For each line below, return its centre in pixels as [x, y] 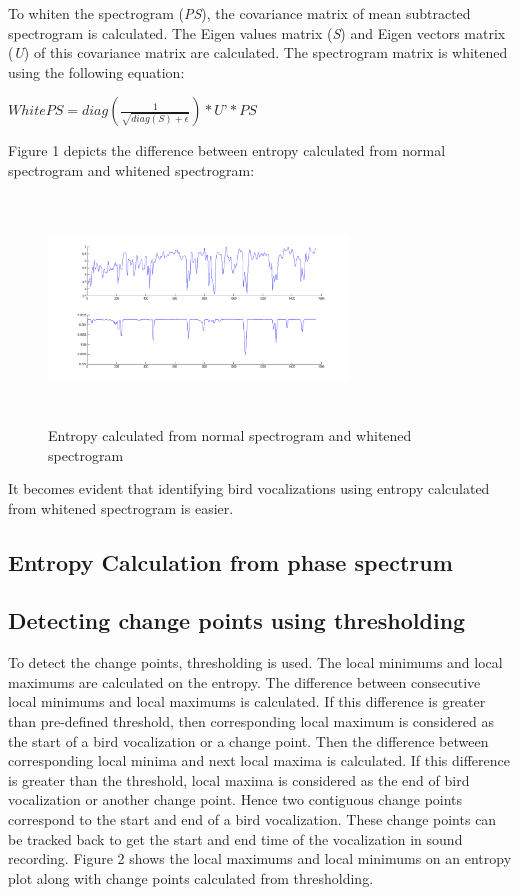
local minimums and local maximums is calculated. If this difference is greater [247, 701]
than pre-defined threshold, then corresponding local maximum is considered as [251, 721]
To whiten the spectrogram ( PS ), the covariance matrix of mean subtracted [239, 13]
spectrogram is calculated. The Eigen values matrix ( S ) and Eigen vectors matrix [257, 32]
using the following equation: [96, 71]
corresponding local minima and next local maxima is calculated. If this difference [259, 760]
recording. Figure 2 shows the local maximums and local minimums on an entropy [260, 858]
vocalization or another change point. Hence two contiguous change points [235, 799]
